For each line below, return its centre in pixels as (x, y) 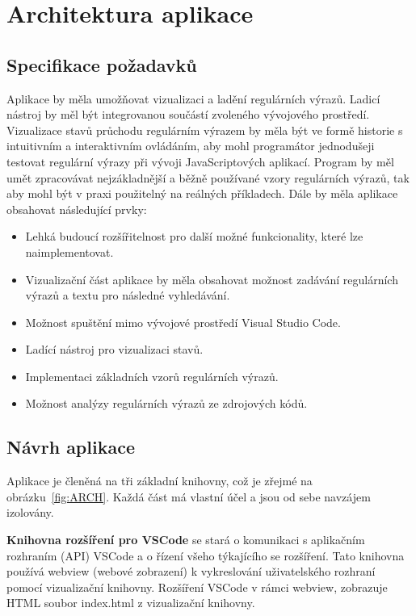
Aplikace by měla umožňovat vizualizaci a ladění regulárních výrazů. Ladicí (193, 98)
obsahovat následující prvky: (77, 209)
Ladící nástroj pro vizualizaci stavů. (114, 349)
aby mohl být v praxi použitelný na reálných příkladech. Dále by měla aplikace (202, 193)
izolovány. (30, 512)
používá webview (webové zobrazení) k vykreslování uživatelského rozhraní (191, 571)
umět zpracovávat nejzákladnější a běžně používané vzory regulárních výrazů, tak (208, 177)
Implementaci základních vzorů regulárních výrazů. (152, 376)
